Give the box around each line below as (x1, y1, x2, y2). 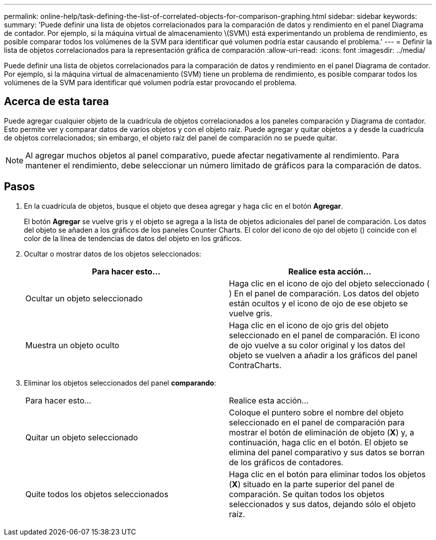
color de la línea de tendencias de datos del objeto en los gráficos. (24, 234, 242, 243)
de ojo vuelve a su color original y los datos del (229, 340, 405, 350)
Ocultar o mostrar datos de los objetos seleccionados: (24, 249, 202, 258)
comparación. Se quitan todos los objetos (229, 489, 385, 499)
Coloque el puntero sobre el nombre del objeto (229, 407, 404, 417)
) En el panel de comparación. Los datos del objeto (229, 288, 419, 298)
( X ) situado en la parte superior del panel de (229, 479, 395, 489)
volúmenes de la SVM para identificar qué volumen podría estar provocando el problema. (4, 78, 297, 87)
